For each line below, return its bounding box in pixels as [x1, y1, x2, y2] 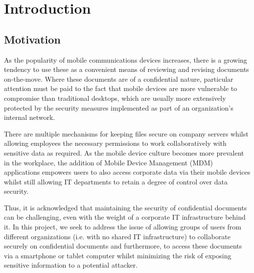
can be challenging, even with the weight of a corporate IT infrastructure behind [4, 212, 246, 222]
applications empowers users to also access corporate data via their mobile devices [4, 167, 251, 177]
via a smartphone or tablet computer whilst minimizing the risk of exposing [4, 250, 231, 260]
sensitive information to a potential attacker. [4, 260, 138, 270]
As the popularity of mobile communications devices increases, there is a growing [4, 54, 247, 65]
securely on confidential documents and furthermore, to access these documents [4, 241, 242, 251]
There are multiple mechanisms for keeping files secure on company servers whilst [4, 128, 249, 138]
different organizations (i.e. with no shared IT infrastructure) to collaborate [4, 231, 231, 241]
